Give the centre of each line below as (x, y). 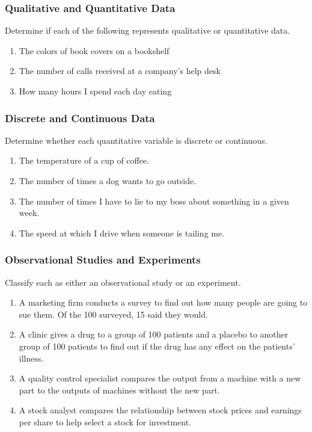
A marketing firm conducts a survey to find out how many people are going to (163, 302)
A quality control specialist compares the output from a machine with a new (160, 378)
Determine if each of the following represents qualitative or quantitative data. (148, 30)
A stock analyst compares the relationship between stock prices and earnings (160, 410)
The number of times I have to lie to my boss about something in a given (154, 201)
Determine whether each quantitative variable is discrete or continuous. (136, 140)
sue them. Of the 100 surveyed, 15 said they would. (113, 314)
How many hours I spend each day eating (95, 91)
